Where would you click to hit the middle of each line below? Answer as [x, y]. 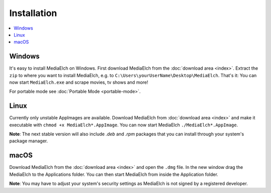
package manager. [29, 141]
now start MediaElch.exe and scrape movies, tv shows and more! [79, 82]
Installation [33, 13]
